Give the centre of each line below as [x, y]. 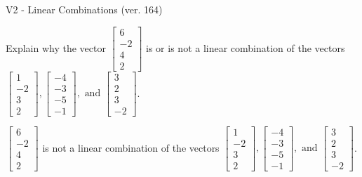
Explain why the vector [56, 47]
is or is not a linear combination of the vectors [246, 47]
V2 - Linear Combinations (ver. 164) [84, 9]
